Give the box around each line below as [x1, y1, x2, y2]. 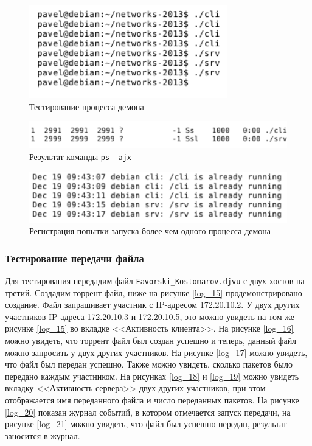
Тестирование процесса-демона [29, 100, 144, 113]
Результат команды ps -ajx [29, 150, 131, 163]
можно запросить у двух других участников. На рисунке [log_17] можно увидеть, [5, 346, 308, 358]
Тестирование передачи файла [5, 250, 144, 265]
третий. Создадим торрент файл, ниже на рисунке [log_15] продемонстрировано [5, 286, 302, 299]
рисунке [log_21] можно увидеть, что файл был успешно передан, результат [5, 417, 287, 430]
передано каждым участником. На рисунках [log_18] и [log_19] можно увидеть [5, 369, 299, 382]
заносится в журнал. [5, 429, 80, 442]
